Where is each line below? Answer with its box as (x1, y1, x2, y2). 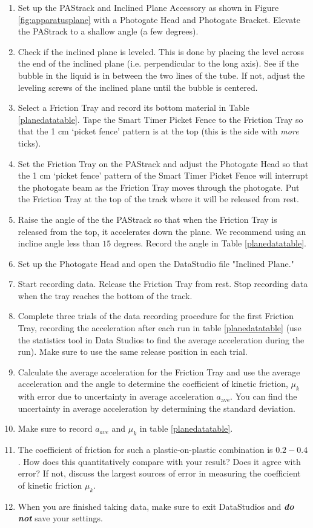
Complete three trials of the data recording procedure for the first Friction (18, 309, 294, 322)
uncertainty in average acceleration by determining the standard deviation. (18, 401, 295, 414)
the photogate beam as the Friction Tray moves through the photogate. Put (18, 180, 300, 193)
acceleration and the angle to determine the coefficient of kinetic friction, (18, 377, 288, 390)
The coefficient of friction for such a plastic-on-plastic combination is (18, 443, 273, 456)
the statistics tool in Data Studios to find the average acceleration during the (18, 333, 305, 346)
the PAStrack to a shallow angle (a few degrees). (18, 25, 199, 38)
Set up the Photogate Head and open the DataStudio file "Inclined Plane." (18, 257, 294, 269)
